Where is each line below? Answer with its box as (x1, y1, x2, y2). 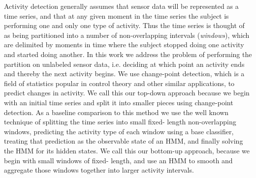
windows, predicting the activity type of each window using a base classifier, (4, 126, 234, 136)
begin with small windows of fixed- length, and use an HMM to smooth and (4, 155, 233, 165)
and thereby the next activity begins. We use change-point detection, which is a (4, 68, 245, 79)
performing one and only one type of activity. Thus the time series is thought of (4, 20, 245, 30)
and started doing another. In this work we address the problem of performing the (4, 49, 252, 59)
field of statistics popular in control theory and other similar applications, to (4, 78, 235, 88)
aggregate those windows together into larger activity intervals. (4, 165, 194, 175)
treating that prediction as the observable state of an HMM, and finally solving (4, 136, 243, 146)
